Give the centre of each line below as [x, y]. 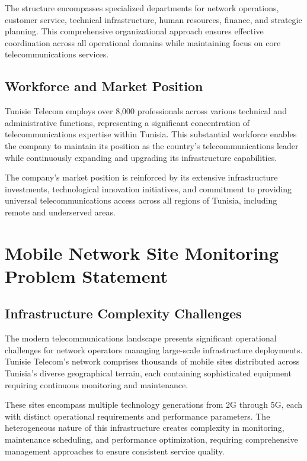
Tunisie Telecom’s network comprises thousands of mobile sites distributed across [152, 361]
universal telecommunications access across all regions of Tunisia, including [141, 200]
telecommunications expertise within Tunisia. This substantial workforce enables [151, 134]
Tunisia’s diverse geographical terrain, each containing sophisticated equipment [148, 373]
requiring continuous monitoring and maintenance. [97, 384]
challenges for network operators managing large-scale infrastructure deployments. [154, 349]
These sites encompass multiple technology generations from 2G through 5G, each [154, 404]
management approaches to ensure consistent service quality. [115, 451]
